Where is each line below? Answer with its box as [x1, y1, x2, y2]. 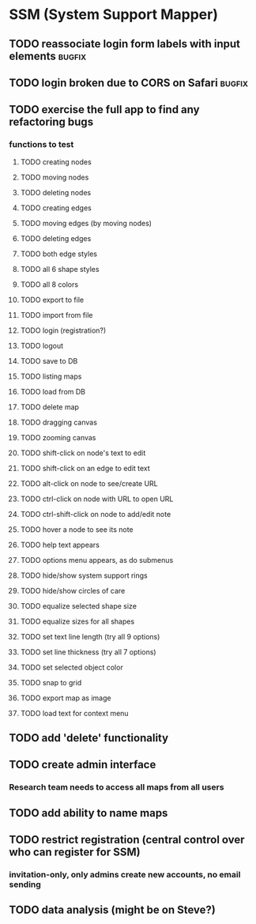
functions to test [9, 139, 74, 150]
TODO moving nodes [20, 172, 89, 182]
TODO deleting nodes [20, 187, 92, 197]
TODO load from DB [20, 387, 86, 396]
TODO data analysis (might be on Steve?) [9, 903, 216, 917]
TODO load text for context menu [20, 708, 129, 718]
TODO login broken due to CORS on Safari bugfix [9, 76, 248, 89]
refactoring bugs [9, 115, 94, 129]
